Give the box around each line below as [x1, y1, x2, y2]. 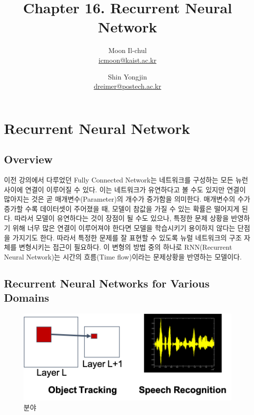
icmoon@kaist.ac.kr [99, 54, 156, 65]
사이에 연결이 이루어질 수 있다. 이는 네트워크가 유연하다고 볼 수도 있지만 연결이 [4, 184, 246, 194]
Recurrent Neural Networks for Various [4, 275, 210, 290]
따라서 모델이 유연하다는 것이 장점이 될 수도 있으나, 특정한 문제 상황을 [14, 213, 229, 223]
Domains [4, 290, 50, 305]
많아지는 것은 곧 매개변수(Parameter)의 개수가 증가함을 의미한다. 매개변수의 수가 [4, 194, 251, 204]
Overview [4, 152, 53, 167]
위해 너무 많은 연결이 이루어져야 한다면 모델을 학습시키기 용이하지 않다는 [12, 223, 235, 233]
